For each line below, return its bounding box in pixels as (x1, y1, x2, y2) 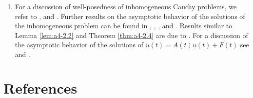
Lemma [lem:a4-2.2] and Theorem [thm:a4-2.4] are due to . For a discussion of (15, 30, 248, 40)
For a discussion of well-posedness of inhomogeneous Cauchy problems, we (15, 1, 237, 11)
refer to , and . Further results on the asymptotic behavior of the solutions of (15, 11, 245, 21)
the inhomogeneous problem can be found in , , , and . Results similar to (15, 20, 233, 31)
